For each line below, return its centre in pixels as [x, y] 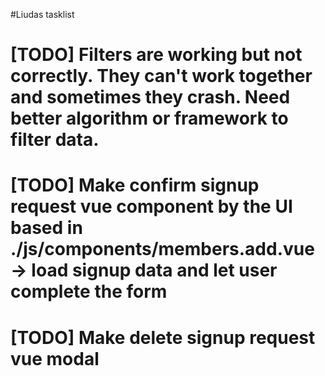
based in [46, 228]
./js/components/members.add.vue [162, 249]
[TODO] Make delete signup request [163, 337]
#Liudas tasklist [42, 14]
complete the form [89, 291]
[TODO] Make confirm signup [135, 185]
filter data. [55, 140]
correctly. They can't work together [161, 76]
